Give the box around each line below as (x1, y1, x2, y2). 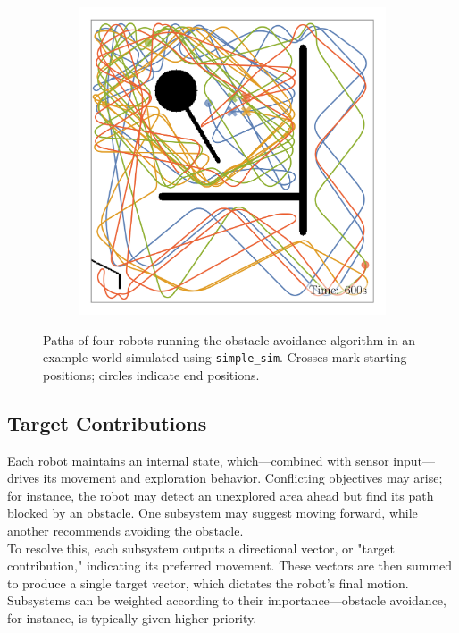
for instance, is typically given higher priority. (7, 608, 257, 627)
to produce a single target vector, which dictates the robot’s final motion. (7, 573, 409, 592)
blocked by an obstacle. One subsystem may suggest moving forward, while (7, 503, 418, 522)
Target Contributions (7, 409, 207, 436)
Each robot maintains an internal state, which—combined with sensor (7, 451, 389, 469)
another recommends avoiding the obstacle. (7, 521, 244, 540)
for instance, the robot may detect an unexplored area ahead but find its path (7, 485, 434, 504)
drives (7, 468, 39, 487)
